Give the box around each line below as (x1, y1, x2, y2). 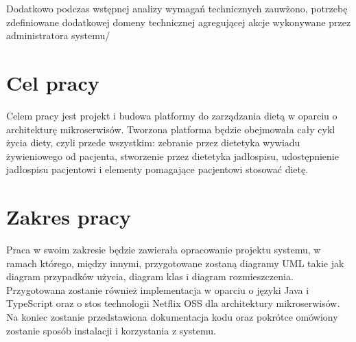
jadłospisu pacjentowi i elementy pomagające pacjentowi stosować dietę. (6, 162, 309, 176)
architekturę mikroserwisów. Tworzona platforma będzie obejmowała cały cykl (6, 122, 335, 136)
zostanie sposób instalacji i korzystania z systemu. (6, 323, 216, 337)
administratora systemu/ (6, 28, 110, 43)
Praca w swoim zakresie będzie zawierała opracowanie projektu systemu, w (6, 242, 321, 256)
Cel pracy (6, 68, 99, 96)
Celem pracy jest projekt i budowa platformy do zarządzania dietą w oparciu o (6, 108, 337, 122)
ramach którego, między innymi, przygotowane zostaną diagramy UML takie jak (6, 255, 344, 270)
